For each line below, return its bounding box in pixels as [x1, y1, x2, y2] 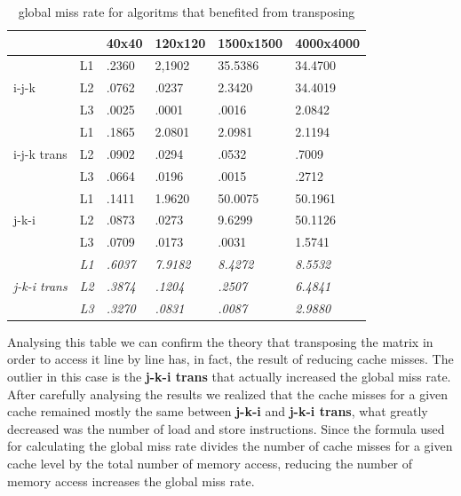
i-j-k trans [13, 144, 68, 162]
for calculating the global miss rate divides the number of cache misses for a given [7, 437, 453, 455]
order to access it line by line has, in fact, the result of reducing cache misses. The [7, 350, 454, 368]
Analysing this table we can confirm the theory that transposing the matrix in [7, 332, 433, 350]
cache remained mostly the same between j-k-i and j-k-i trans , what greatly [7, 402, 428, 421]
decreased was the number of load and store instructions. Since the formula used [7, 419, 445, 437]
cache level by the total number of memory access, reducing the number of [7, 453, 413, 472]
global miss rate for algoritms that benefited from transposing [18, 3, 355, 20]
